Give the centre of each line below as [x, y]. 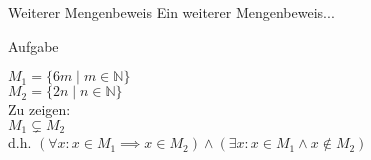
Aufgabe [33, 45]
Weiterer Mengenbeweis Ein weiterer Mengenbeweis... [171, 12]
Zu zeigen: [39, 109]
